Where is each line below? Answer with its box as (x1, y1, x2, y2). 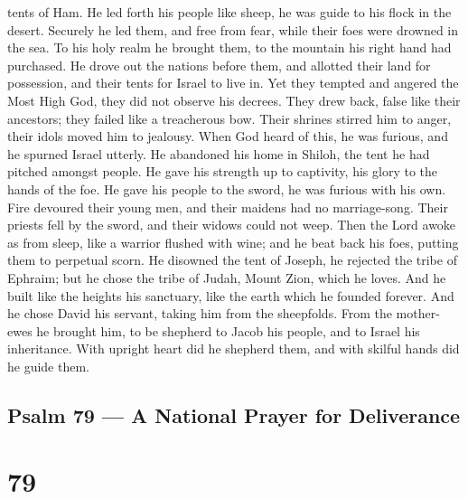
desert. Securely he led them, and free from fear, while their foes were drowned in (7, 20, 458, 39)
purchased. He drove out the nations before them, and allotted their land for (7, 55, 431, 74)
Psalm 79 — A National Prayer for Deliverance (7, 400, 461, 428)
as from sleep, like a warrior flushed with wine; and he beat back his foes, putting (7, 232, 459, 251)
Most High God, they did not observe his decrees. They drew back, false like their (7, 90, 461, 109)
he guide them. (7, 356, 89, 375)
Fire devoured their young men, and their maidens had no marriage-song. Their (7, 197, 448, 216)
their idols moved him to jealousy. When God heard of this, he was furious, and (7, 127, 448, 146)
